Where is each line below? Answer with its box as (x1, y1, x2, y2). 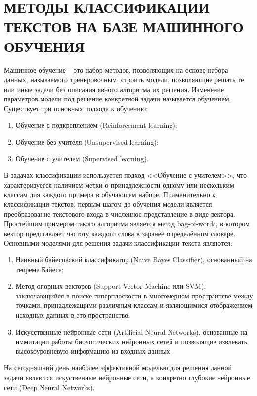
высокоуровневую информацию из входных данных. (15, 346, 172, 356)
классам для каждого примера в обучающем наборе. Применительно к (4, 189, 216, 199)
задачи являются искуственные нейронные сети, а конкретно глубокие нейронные (4, 372, 250, 382)
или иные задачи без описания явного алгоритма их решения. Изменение (4, 84, 224, 94)
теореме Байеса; (15, 264, 64, 274)
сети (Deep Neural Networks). (4, 382, 95, 392)
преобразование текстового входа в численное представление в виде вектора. (4, 208, 236, 219)
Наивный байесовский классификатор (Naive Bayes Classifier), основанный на (15, 254, 252, 264)
